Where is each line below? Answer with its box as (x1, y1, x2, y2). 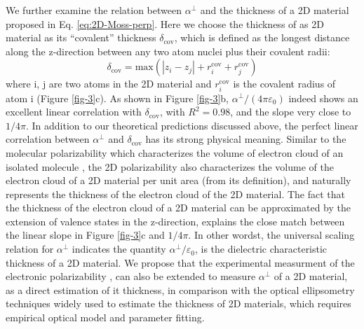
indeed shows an (288, 90, 358, 105)
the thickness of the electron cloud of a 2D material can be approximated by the (6, 200, 351, 215)
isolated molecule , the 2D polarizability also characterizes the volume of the (6, 159, 334, 174)
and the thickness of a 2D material (200, 3, 349, 17)
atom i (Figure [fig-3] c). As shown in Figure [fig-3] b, (6, 90, 229, 105)
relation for (6, 241, 54, 256)
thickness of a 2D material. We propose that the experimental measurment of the (6, 255, 355, 269)
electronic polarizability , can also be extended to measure (6, 269, 256, 283)
